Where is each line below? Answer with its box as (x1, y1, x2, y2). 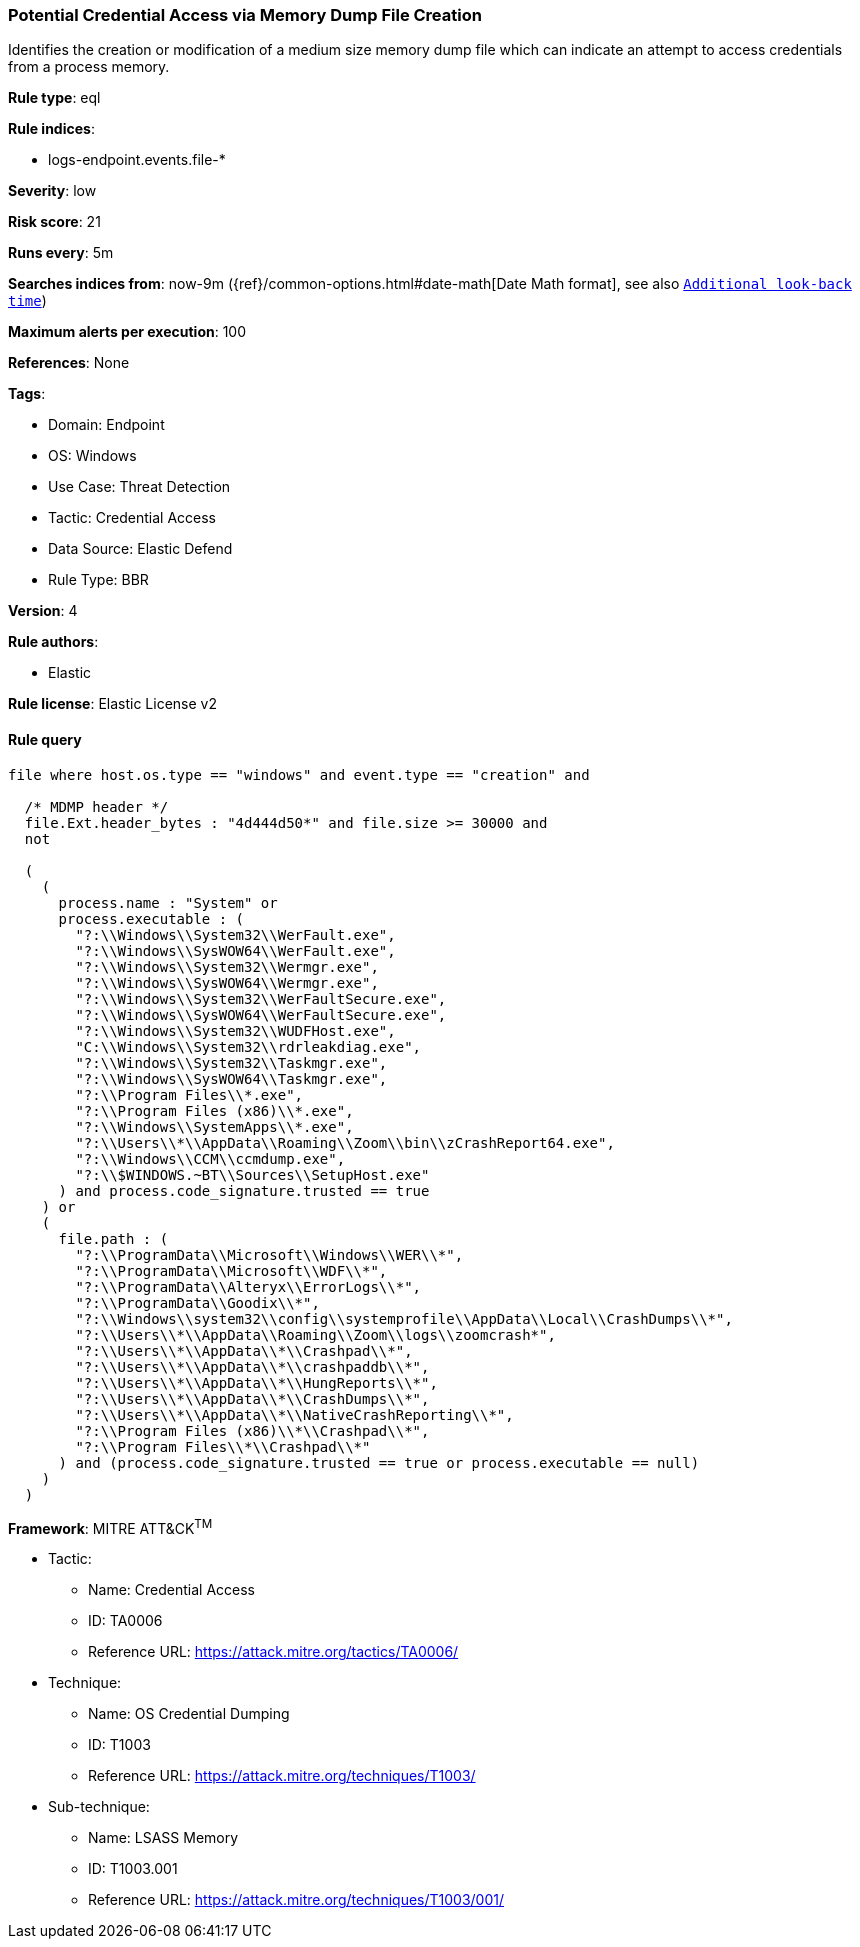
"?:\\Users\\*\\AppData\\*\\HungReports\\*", (75, 1374, 438, 1391)
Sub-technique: (48, 1798, 150, 1816)
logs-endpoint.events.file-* (48, 151, 226, 169)
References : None (8, 354, 130, 372)
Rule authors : (8, 633, 99, 651)
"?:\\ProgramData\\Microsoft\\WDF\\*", (75, 1262, 388, 1279)
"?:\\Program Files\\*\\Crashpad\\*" (75, 1438, 371, 1455)
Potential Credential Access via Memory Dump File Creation (8, 5, 482, 25)
